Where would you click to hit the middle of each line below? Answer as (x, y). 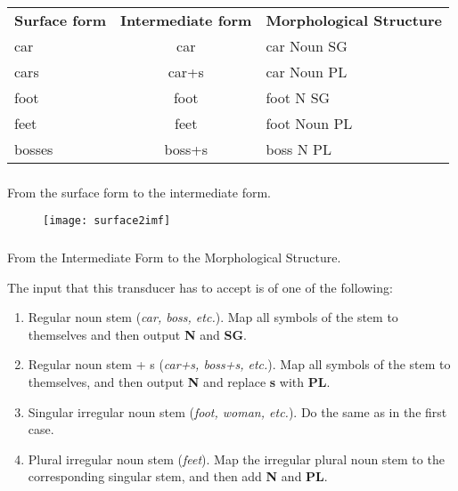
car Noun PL (307, 71)
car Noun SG (307, 45)
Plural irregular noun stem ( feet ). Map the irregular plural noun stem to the (236, 459)
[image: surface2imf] (107, 221)
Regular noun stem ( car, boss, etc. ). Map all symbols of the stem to (213, 317)
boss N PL (299, 149)
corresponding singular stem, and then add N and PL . (178, 476)
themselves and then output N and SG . (137, 334)
